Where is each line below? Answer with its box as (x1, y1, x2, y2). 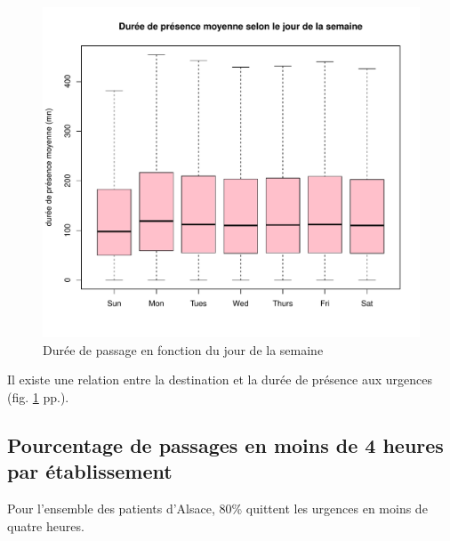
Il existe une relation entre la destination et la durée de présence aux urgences (7, 370, 433, 389)
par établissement (7, 457, 173, 485)
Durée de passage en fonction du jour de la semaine (43, 340, 324, 359)
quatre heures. (7, 516, 84, 535)
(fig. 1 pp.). (7, 387, 69, 406)
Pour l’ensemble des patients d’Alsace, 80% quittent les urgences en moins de (7, 498, 428, 517)
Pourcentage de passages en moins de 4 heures (7, 431, 444, 458)
